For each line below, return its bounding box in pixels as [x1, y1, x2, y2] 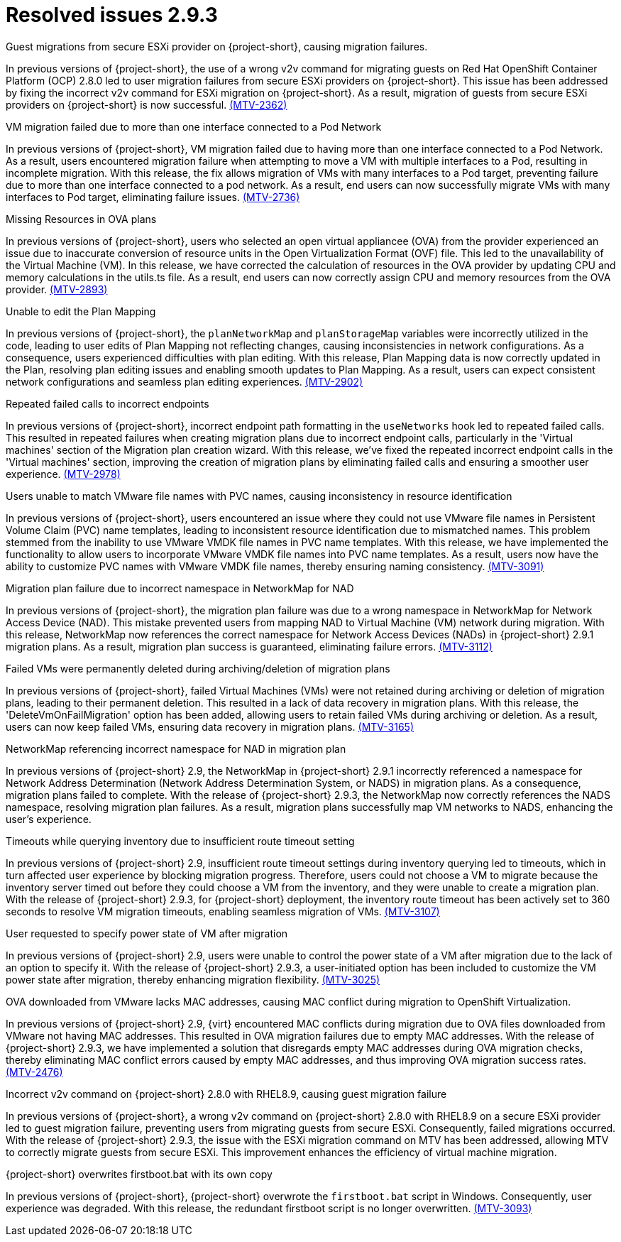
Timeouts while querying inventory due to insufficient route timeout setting [6, 834, 355, 847]
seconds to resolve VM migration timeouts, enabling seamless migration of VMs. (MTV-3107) [6, 905, 440, 917]
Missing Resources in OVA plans [6, 212, 157, 225]
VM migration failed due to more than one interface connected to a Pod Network [6, 120, 382, 133]
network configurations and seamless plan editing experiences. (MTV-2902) [6, 375, 363, 388]
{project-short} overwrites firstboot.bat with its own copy [6, 1167, 273, 1180]
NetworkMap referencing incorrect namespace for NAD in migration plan [6, 742, 346, 755]
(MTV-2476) [6, 1065, 63, 1078]
